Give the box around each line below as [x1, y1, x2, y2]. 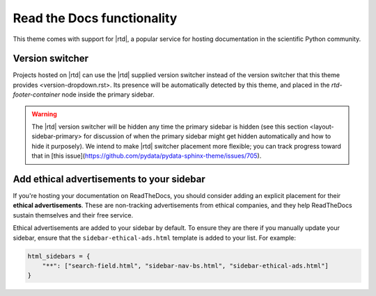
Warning [31, 110, 57, 118]
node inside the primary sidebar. [61, 90, 155, 99]
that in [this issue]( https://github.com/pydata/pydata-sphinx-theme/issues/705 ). [31, 151, 262, 160]
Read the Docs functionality [13, 10, 178, 26]
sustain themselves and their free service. [13, 211, 134, 219]
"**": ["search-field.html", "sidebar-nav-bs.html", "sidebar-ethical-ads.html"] [42, 262, 329, 270]
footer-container [13, 90, 61, 99]
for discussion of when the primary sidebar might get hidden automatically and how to [84, 132, 331, 140]
